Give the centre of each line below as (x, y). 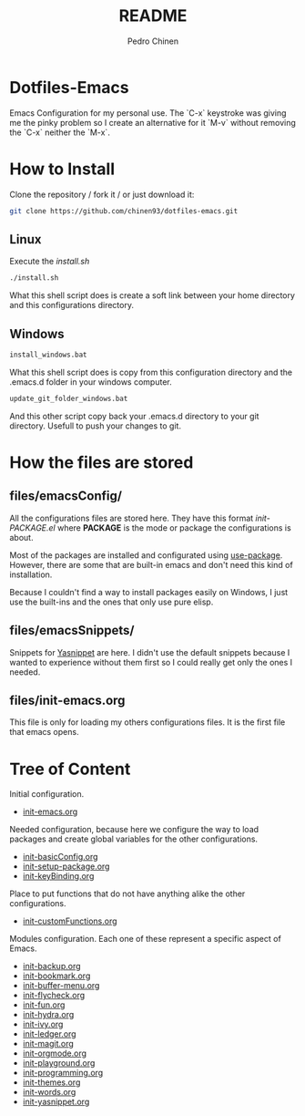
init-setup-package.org (66, 866)
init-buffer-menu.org (61, 986)
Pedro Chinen (153, 41)
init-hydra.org (48, 1015)
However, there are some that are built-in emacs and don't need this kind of (151, 564)
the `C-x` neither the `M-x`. (60, 132)
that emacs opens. (44, 732)
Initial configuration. (47, 794)
